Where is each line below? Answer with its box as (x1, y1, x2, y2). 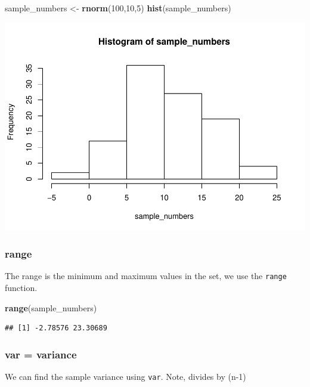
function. (5, 281, 38, 293)
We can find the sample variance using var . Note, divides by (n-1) (5, 370, 246, 382)
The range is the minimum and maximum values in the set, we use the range (5, 270, 287, 282)
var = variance (5, 346, 77, 361)
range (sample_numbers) (5, 301, 97, 314)
